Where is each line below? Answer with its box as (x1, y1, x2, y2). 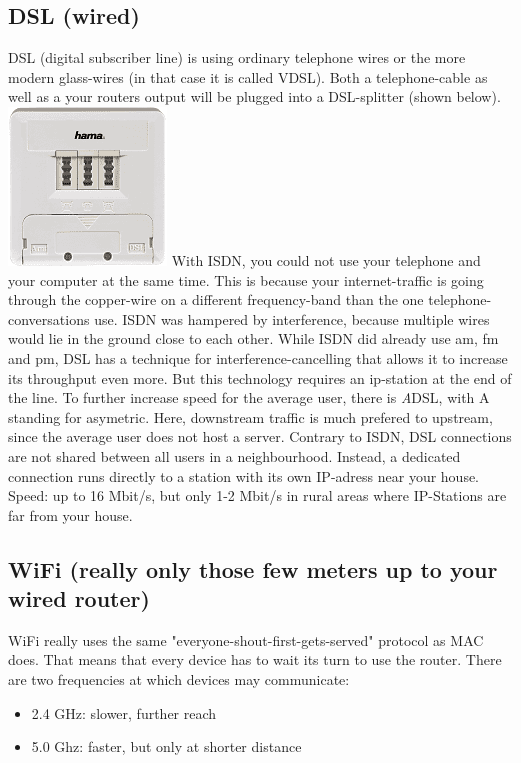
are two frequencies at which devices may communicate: (8, 669, 350, 690)
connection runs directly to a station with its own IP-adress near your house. (8, 465, 480, 486)
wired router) (8, 583, 150, 614)
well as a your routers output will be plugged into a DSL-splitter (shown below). (8, 86, 501, 107)
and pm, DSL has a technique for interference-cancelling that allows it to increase (8, 347, 508, 368)
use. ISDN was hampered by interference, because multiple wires (94, 308, 490, 329)
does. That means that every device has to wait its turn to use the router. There (8, 649, 502, 670)
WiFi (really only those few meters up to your (8, 553, 498, 584)
